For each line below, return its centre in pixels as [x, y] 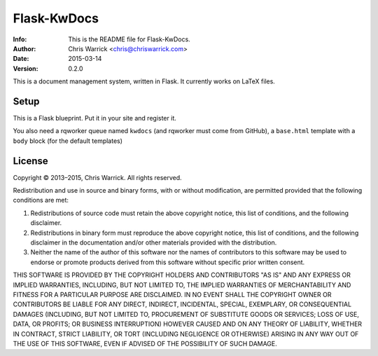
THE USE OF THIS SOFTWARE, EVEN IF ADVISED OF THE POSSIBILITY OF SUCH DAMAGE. [145, 343]
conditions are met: [41, 200]
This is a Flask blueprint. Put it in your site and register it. [94, 118]
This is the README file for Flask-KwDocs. [129, 39]
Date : [21, 59]
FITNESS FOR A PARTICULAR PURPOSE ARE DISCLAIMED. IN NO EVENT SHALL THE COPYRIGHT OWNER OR [172, 295]
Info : [20, 39]
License [30, 161]
